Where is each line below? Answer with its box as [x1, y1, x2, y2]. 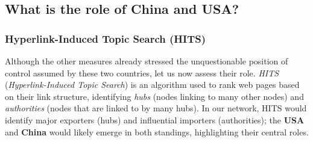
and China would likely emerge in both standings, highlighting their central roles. [5, 125, 309, 138]
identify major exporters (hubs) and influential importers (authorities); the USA [5, 113, 305, 126]
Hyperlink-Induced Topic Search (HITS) [5, 31, 206, 46]
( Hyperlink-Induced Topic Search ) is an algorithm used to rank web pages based [5, 78, 300, 91]
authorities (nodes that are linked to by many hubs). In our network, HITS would [5, 102, 307, 114]
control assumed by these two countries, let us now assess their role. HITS [5, 66, 279, 79]
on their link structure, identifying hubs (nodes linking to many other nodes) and [5, 90, 304, 102]
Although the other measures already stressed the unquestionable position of [5, 55, 288, 67]
